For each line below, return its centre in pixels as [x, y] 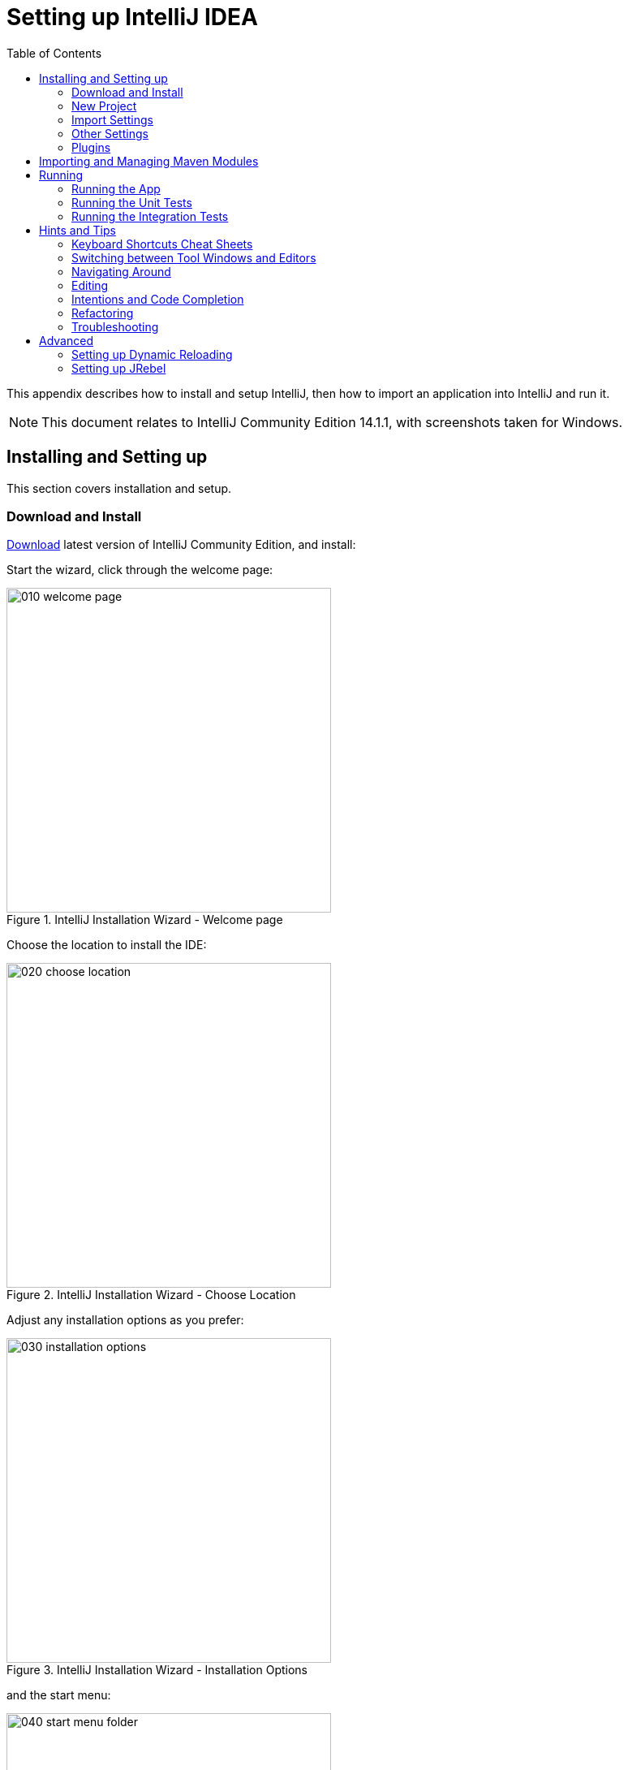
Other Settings [110, 133]
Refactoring [103, 313]
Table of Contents [54, 53]
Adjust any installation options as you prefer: [125, 1320]
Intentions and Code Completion [158, 299]
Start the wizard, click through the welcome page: [140, 570]
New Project [104, 106]
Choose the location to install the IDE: [107, 945]
